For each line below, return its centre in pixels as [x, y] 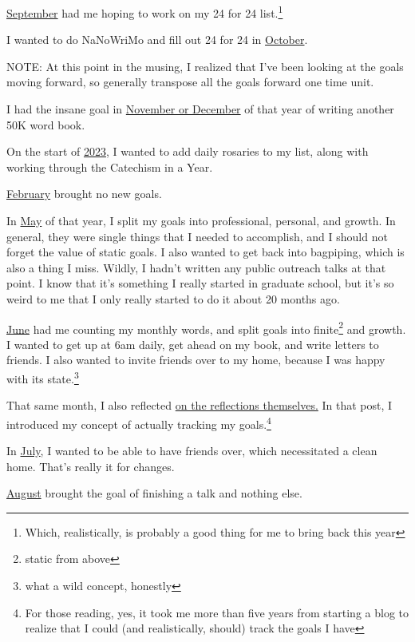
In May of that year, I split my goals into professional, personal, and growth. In [201, 220]
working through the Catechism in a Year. [110, 166]
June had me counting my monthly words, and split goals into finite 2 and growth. [206, 327]
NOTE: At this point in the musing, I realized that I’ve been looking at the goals [205, 66]
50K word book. [46, 124]
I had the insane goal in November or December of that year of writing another [200, 109]
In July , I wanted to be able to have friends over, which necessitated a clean [192, 451]
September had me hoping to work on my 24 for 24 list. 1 [145, 12]
